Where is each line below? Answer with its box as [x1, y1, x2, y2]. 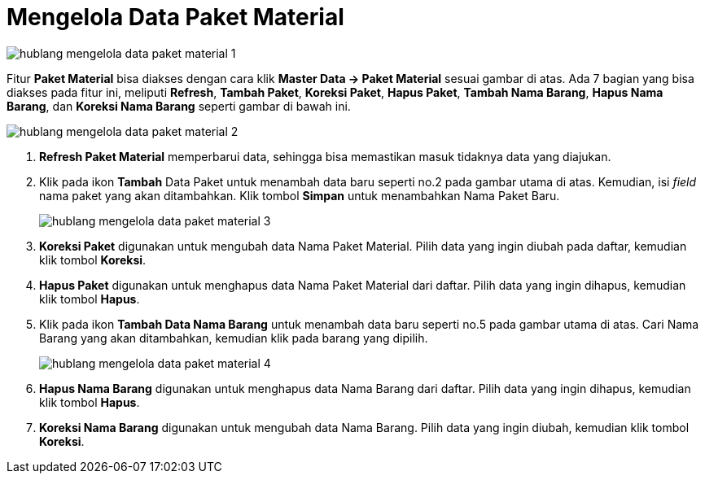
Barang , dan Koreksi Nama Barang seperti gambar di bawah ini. [7, 98, 351, 113]
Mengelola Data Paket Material [7, 3, 344, 31]
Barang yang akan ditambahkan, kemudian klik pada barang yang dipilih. [39, 330, 428, 345]
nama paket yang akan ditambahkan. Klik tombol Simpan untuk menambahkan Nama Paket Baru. [39, 188, 560, 203]
